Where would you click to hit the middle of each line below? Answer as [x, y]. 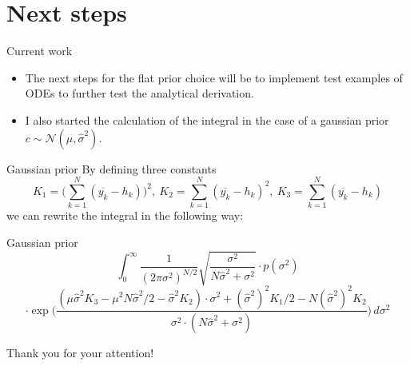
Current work [40, 51]
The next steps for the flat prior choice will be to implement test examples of [214, 77]
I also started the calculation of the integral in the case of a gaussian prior [207, 119]
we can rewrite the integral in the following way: [125, 215]
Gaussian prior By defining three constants [111, 168]
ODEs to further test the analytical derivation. [139, 93]
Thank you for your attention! [80, 353]
